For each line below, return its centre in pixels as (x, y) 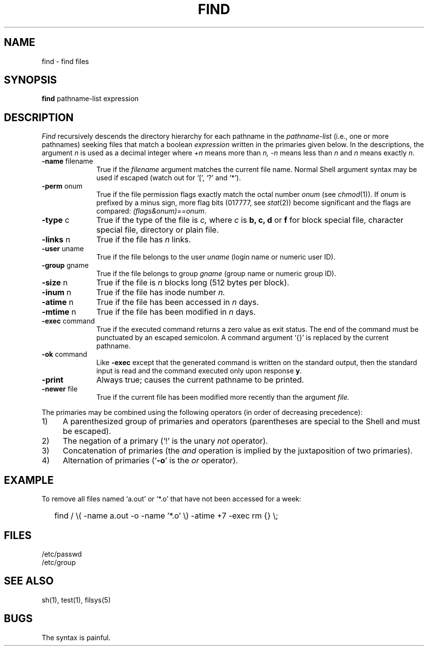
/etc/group (59, 562)
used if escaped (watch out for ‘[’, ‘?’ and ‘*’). (169, 178)
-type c (55, 220)
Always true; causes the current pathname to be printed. (200, 380)
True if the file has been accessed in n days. (178, 302)
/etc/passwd (62, 554)
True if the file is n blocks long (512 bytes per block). (193, 283)
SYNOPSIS (31, 80)
